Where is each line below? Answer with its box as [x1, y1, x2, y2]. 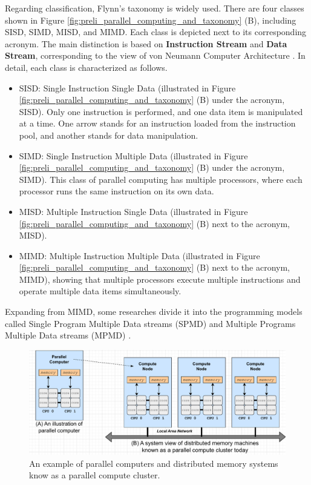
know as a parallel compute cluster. [29, 469, 160, 481]
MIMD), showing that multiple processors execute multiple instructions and [19, 272, 301, 285]
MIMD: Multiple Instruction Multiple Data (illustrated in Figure [19, 249, 260, 262]
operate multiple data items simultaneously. [19, 285, 182, 297]
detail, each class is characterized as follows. [5, 61, 168, 73]
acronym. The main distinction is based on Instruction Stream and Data [5, 37, 287, 50]
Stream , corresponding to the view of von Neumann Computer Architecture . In [5, 49, 306, 62]
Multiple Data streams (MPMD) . [5, 329, 131, 341]
